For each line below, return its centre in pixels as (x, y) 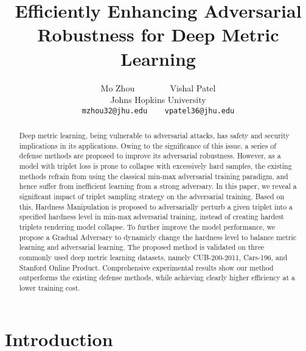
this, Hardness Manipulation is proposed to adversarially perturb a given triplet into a (156, 206)
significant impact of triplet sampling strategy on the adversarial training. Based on (152, 197)
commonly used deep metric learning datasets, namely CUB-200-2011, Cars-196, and (153, 257)
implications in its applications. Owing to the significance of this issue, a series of (148, 145)
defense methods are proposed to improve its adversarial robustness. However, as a (150, 156)
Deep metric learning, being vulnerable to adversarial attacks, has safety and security (154, 136)
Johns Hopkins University (158, 100)
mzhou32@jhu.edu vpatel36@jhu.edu (158, 111)
